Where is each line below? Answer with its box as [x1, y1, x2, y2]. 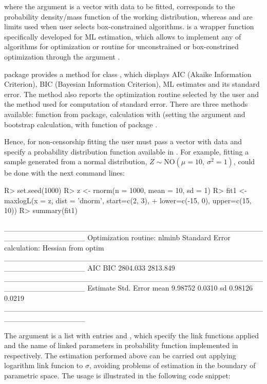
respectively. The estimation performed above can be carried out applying [4, 350, 236, 360]
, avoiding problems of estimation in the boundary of [89, 360, 256, 371]
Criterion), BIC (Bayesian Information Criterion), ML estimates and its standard [4, 79, 260, 89]
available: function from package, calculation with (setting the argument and [4, 108, 245, 119]
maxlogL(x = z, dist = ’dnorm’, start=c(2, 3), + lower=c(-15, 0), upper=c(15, [4, 195, 252, 205]
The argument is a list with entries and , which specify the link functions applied [4, 330, 259, 340]
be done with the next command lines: [4, 167, 125, 178]
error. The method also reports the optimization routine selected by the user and [4, 88, 259, 99]
